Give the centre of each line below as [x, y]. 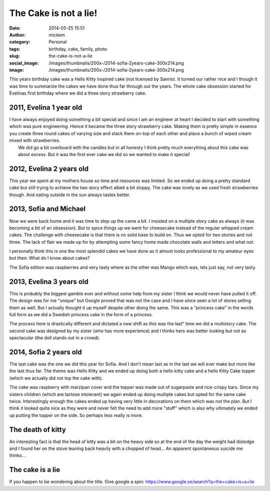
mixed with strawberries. [35, 141]
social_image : [24, 63]
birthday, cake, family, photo [78, 49]
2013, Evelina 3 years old [49, 282]
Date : [15, 28]
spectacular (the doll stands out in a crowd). [54, 338]
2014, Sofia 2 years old [45, 352]
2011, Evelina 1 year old [46, 107]
